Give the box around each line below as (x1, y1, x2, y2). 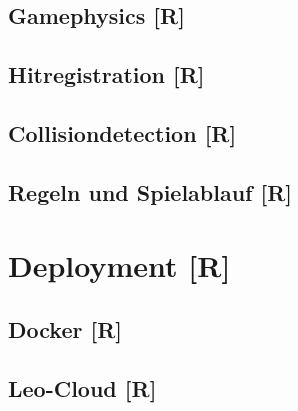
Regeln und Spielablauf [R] (8, 176, 293, 207)
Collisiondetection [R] (8, 117, 237, 148)
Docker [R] (8, 313, 122, 344)
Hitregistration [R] (8, 59, 205, 90)
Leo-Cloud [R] (8, 372, 157, 403)
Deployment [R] (8, 245, 231, 286)
